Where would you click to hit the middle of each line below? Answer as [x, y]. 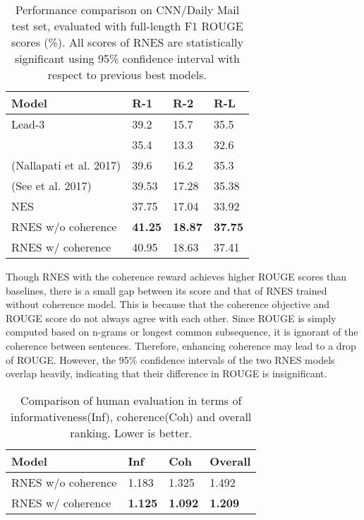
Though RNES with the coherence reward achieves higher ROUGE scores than [176, 276]
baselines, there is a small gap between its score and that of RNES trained [166, 290]
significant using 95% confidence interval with [127, 58]
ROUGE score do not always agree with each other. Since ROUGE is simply [171, 318]
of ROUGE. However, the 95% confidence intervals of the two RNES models [170, 359]
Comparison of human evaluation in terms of [131, 400]
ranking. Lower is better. [131, 432]
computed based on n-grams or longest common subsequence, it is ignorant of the [182, 332]
